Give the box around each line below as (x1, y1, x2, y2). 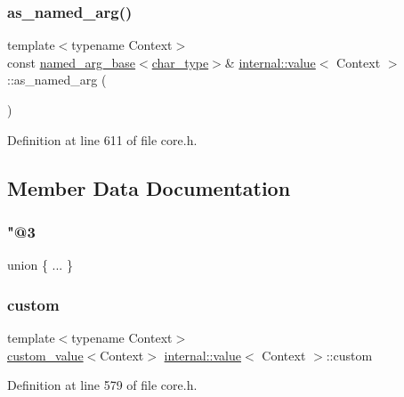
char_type (151, 53, 209, 71)
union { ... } (7, 255, 73, 274)
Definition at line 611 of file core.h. (7, 130, 198, 149)
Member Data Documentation (7, 174, 291, 201)
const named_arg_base (7, 53, 136, 71)
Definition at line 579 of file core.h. (7, 376, 198, 394)
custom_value (7, 345, 84, 364)
